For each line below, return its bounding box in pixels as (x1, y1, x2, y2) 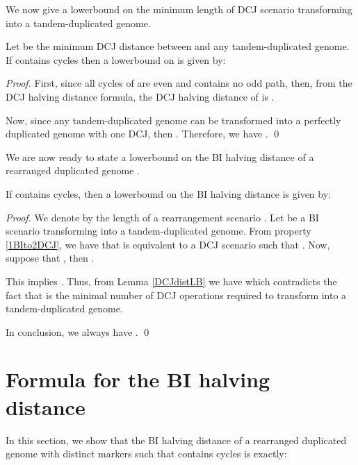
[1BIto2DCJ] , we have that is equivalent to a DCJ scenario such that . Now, (6, 237, 330, 251)
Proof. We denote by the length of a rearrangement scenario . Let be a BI (6, 210, 319, 224)
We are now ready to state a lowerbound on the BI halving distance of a (6, 149, 314, 164)
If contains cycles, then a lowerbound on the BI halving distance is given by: (6, 186, 331, 201)
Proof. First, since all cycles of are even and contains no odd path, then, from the (6, 76, 352, 90)
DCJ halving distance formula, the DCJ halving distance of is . (6, 89, 275, 103)
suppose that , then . (6, 251, 95, 265)
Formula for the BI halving (6, 365, 270, 394)
